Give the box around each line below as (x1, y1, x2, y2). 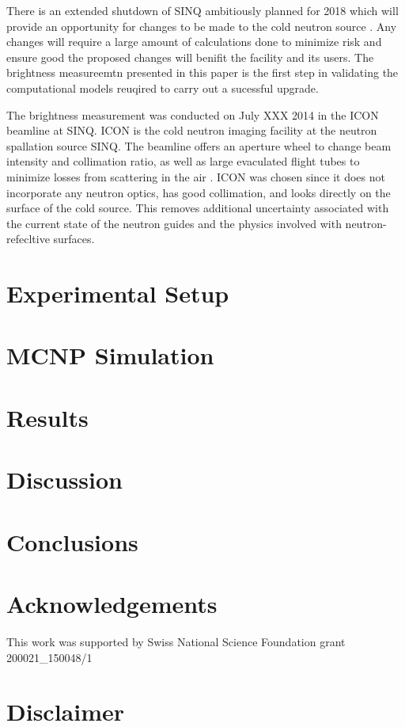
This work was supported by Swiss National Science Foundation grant (6, 633, 346, 649)
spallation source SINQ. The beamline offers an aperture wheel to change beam (6, 137, 392, 154)
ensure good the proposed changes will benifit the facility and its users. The (6, 48, 374, 65)
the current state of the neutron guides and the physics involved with (6, 215, 342, 231)
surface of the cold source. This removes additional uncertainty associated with (6, 200, 389, 216)
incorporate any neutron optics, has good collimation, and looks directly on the (6, 184, 391, 200)
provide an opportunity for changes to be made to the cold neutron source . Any (6, 17, 397, 34)
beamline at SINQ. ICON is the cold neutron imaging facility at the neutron (6, 122, 377, 139)
